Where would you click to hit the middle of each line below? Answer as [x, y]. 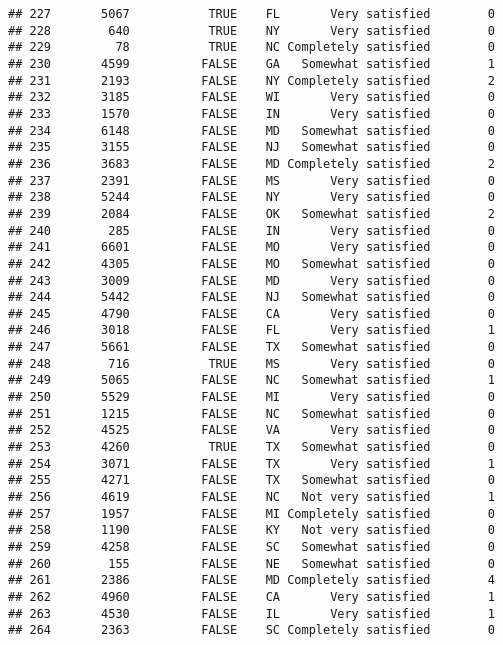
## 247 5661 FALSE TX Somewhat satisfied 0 [251, 347]
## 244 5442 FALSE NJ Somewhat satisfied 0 [251, 297]
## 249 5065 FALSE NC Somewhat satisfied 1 [251, 380]
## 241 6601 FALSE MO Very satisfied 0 [251, 247]
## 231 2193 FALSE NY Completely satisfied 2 [251, 80]
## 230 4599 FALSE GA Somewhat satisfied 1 [251, 63]
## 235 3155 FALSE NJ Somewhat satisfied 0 [251, 147]
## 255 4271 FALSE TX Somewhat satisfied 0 [251, 480]
